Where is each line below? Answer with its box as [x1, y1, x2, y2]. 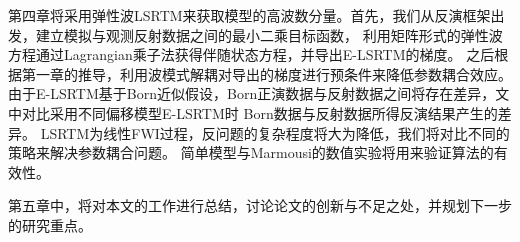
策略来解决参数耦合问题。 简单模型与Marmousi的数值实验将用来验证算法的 [8, 142, 494, 163]
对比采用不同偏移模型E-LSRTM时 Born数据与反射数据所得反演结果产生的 [21, 102, 498, 123]
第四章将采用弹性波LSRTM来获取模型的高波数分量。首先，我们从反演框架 [8, 5, 491, 25]
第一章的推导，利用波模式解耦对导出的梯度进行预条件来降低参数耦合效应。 [21, 63, 512, 84]
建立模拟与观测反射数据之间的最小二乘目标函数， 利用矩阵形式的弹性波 [35, 24, 503, 45]
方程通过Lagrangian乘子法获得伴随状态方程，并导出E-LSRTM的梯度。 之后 [8, 44, 495, 65]
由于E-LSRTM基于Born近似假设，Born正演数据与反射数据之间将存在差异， [8, 83, 496, 104]
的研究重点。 [8, 214, 92, 235]
